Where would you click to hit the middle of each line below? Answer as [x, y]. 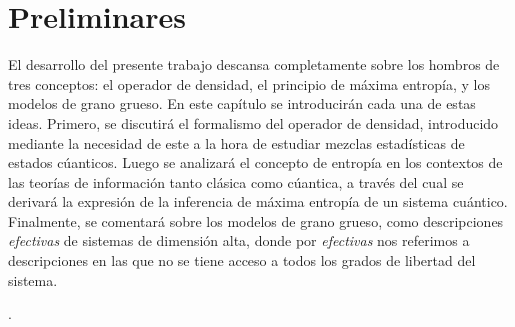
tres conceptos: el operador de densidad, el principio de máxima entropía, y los [249, 83]
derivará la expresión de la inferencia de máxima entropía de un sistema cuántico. [258, 201]
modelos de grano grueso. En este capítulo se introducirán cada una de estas [242, 103]
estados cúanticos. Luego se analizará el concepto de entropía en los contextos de [255, 162]
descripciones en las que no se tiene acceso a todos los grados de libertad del [242, 260]
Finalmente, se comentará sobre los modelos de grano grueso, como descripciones [256, 220]
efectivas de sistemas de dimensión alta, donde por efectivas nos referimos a [239, 240]
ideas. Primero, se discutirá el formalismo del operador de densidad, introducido [253, 122]
